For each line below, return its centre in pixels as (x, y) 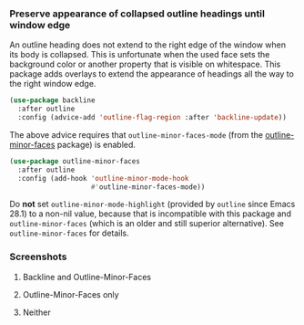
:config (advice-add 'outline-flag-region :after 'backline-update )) (152, 118)
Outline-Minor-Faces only (71, 294)
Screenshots (38, 257)
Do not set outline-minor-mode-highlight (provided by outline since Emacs (152, 204)
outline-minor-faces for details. (69, 233)
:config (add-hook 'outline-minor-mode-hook (103, 178)
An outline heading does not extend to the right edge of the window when (148, 45)
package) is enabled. (96, 144)
